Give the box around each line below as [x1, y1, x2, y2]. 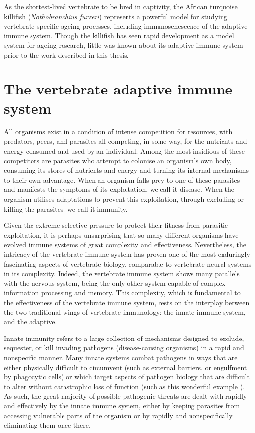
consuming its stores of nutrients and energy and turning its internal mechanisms [4, 165, 249, 175]
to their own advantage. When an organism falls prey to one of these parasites [4, 174, 240, 185]
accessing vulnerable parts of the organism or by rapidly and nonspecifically [4, 410, 233, 420]
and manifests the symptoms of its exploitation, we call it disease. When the [4, 184, 234, 194]
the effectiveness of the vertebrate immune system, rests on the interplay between [4, 297, 250, 307]
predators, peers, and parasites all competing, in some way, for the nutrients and [4, 136, 247, 146]
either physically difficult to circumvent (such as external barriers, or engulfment [4, 362, 247, 372]
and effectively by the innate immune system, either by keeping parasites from [4, 400, 240, 410]
